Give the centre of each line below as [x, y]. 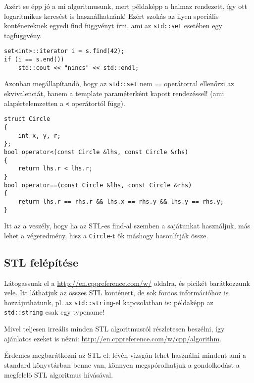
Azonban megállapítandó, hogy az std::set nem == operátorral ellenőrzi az [119, 83]
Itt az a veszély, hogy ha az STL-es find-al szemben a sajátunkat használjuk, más [127, 226]
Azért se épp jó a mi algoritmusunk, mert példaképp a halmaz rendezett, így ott [126, 6]
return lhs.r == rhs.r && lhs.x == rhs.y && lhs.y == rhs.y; [121, 201]
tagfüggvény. [23, 35]
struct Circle [27, 119]
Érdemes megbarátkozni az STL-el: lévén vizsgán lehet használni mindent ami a [125, 355]
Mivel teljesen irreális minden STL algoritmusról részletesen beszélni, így [114, 329]
